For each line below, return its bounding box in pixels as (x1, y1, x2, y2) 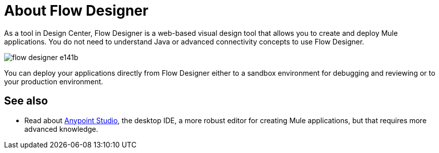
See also (4, 94, 48, 108)
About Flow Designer (4, 2, 149, 19)
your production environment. (4, 77, 103, 86)
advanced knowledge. (24, 124, 98, 133)
